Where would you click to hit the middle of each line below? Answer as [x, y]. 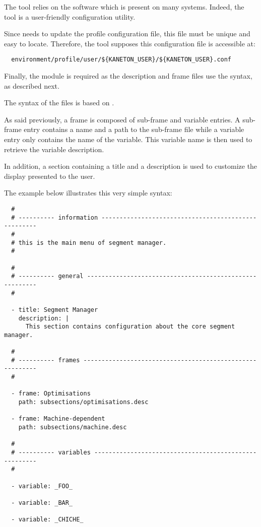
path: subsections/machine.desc [73, 427]
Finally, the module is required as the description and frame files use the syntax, [128, 76]
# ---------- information [55, 217]
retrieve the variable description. [54, 149]
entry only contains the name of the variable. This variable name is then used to [128, 139]
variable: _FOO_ [46, 486]
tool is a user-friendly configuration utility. [70, 16]
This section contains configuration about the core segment [130, 327]
